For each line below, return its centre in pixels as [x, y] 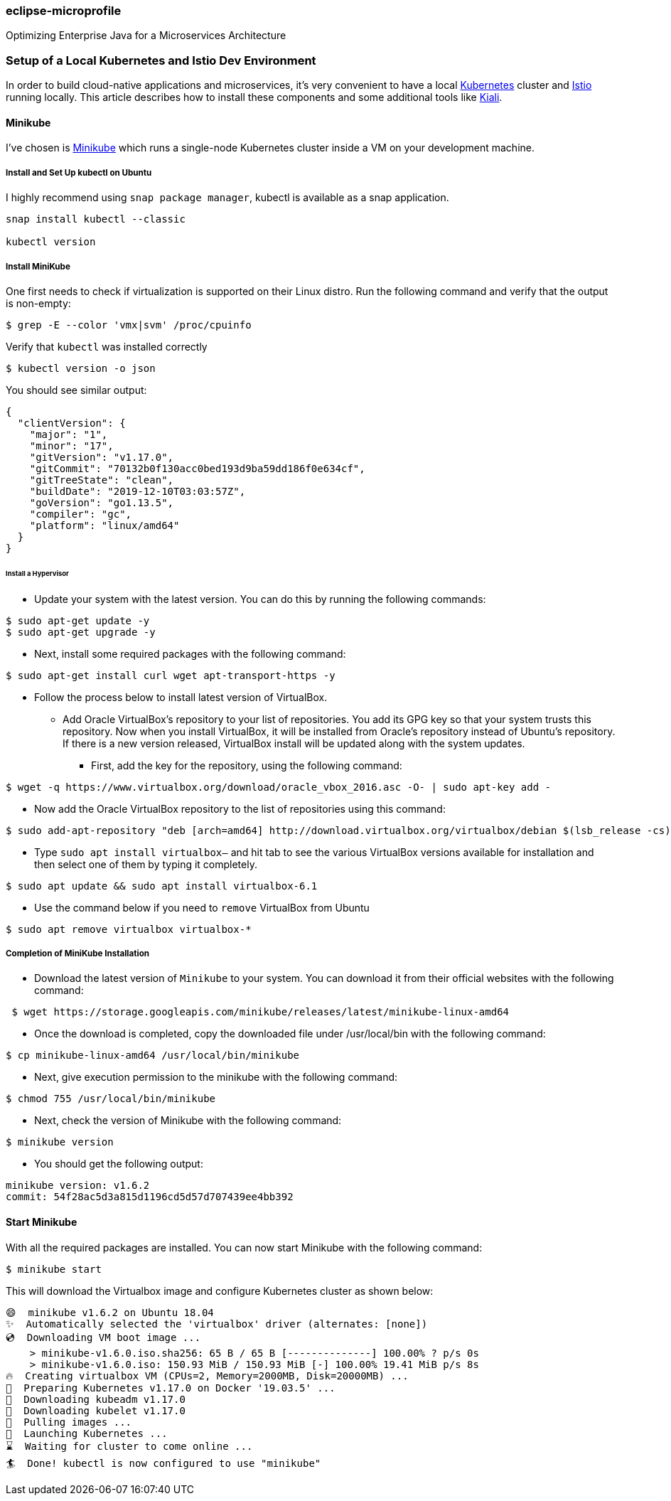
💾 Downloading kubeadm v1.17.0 [96, 1399]
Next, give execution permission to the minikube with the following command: [216, 1077]
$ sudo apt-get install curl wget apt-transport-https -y [171, 675]
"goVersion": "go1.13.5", [102, 502]
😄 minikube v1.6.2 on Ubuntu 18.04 [110, 1312]
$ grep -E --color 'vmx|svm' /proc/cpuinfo [129, 325]
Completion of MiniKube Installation [77, 953]
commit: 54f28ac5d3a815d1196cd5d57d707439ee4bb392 [150, 1197]
